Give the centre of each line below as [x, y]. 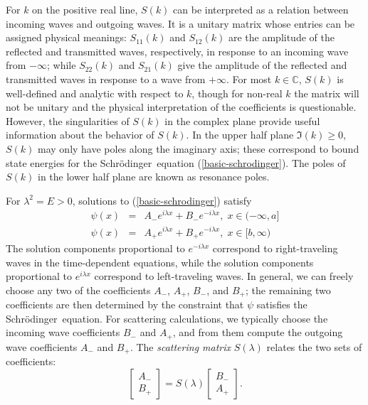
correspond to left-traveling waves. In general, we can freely [224, 276]
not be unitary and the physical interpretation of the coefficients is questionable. [181, 107]
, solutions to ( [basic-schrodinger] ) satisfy [162, 200]
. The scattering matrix [180, 346]
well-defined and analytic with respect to [95, 93]
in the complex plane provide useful [242, 120]
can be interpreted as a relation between [261, 9]
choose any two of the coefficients [78, 290]
